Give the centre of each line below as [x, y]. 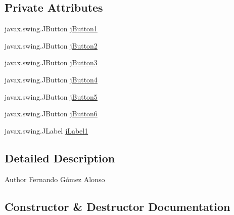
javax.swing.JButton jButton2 [51, 45]
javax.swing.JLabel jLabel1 [46, 130]
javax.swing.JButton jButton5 [51, 96]
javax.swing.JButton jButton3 [51, 62]
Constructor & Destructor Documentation [118, 206]
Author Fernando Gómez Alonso [55, 179]
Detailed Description [60, 158]
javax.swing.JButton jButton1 [51, 29]
